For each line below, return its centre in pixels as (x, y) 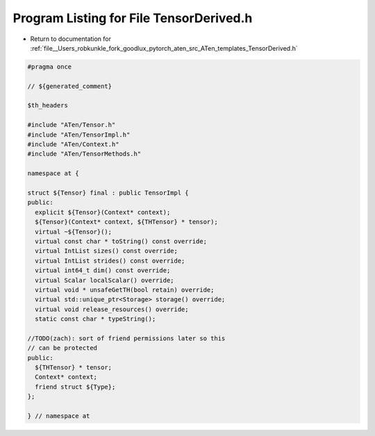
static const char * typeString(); (95, 319)
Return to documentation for (70, 39)
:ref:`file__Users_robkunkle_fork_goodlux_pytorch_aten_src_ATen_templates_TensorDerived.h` (164, 48)
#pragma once (50, 67)
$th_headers (48, 105)
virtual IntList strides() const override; (110, 261)
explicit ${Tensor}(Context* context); (103, 212)
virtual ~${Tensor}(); (74, 232)
